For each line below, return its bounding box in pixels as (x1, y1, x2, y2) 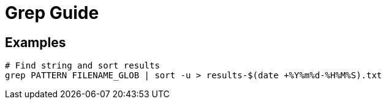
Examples (5, 34, 66, 50)
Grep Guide (5, 2, 99, 23)
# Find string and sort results (5, 61, 160, 71)
